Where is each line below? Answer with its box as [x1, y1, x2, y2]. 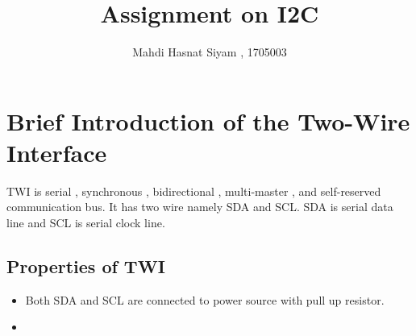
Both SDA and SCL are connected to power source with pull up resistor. [25, 291, 385, 308]
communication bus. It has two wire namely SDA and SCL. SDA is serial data [6, 198, 393, 215]
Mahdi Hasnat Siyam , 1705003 [132, 44, 287, 60]
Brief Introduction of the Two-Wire [6, 104, 410, 137]
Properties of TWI [6, 254, 165, 279]
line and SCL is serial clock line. [6, 214, 165, 231]
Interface [6, 135, 107, 168]
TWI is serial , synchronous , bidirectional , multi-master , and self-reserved [6, 182, 381, 199]
